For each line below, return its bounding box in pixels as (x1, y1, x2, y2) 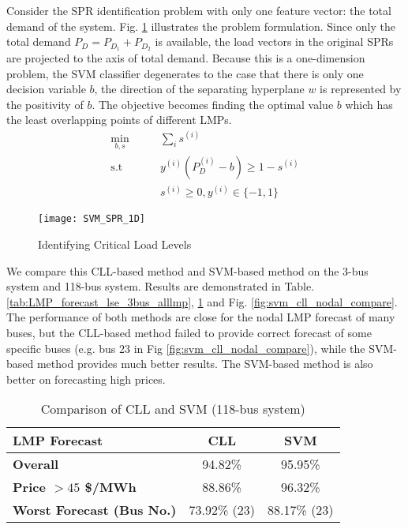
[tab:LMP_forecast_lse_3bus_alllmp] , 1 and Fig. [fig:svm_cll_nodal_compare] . (6, 293, 398, 310)
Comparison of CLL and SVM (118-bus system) (40, 400, 305, 418)
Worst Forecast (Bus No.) (13, 501, 177, 520)
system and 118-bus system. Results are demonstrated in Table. (6, 278, 315, 295)
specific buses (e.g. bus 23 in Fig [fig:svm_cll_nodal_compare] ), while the (6, 340, 365, 356)
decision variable (6, 81, 86, 97)
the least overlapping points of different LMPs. (6, 111, 232, 128)
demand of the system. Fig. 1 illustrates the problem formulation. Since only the (6, 17, 395, 34)
